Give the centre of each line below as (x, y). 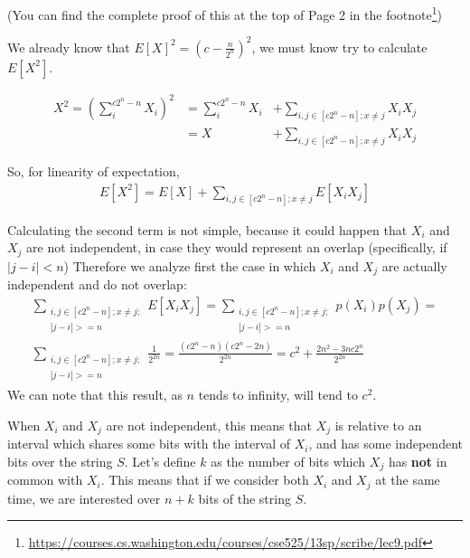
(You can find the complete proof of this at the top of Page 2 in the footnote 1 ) (225, 13)
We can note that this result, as (95, 395)
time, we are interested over (84, 498)
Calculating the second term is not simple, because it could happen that (207, 229)
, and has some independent (385, 444)
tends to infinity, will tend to (278, 395)
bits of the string (244, 498)
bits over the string (60, 461)
